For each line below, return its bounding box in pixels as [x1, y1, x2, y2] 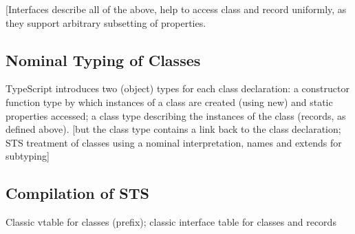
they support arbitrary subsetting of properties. [6, 15, 206, 30]
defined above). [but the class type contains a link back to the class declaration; [6, 122, 341, 136]
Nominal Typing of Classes [6, 49, 201, 70]
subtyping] [6, 149, 50, 163]
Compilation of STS [6, 182, 149, 204]
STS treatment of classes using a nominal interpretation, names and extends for [6, 135, 342, 149]
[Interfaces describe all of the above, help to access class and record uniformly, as [6, 2, 347, 16]
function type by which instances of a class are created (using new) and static [6, 94, 333, 109]
